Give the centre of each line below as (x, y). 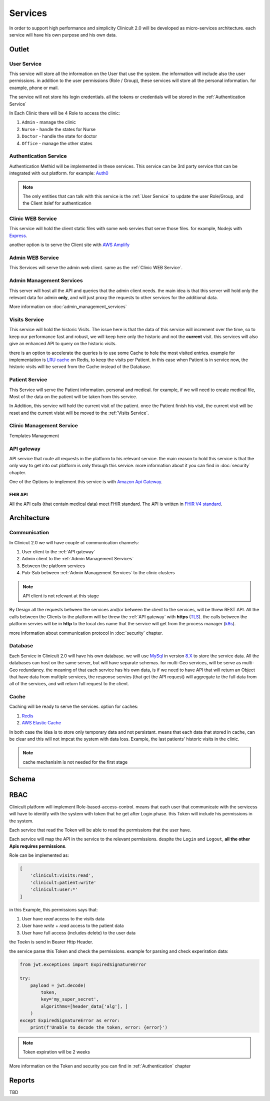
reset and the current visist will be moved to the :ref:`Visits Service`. (79, 413)
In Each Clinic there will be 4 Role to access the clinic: (65, 113)
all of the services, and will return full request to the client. (69, 684)
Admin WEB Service (34, 258)
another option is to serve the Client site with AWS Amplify (69, 245)
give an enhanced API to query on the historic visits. (63, 344)
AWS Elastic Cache (41, 723)
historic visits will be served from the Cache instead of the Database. (80, 367)
